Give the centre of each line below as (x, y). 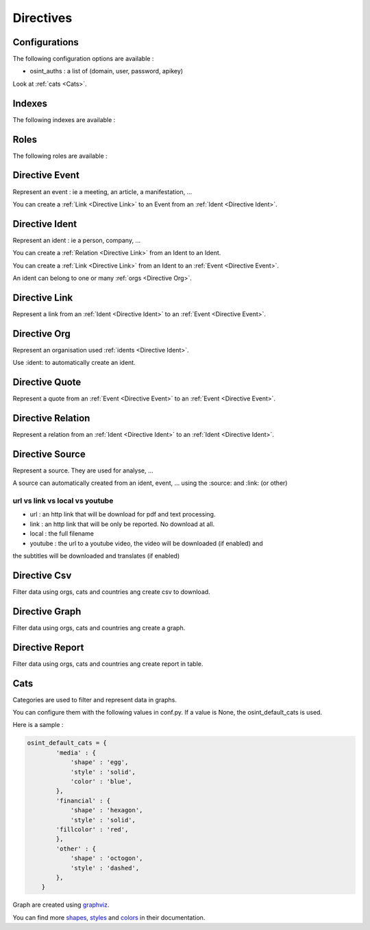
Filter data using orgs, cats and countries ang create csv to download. (111, 592)
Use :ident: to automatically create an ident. (74, 363)
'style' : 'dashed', (105, 868)
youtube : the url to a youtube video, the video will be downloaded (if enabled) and (146, 543)
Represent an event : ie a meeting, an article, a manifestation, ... (102, 191)
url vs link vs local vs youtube (63, 501)
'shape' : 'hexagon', (107, 810)
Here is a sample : (38, 725)
